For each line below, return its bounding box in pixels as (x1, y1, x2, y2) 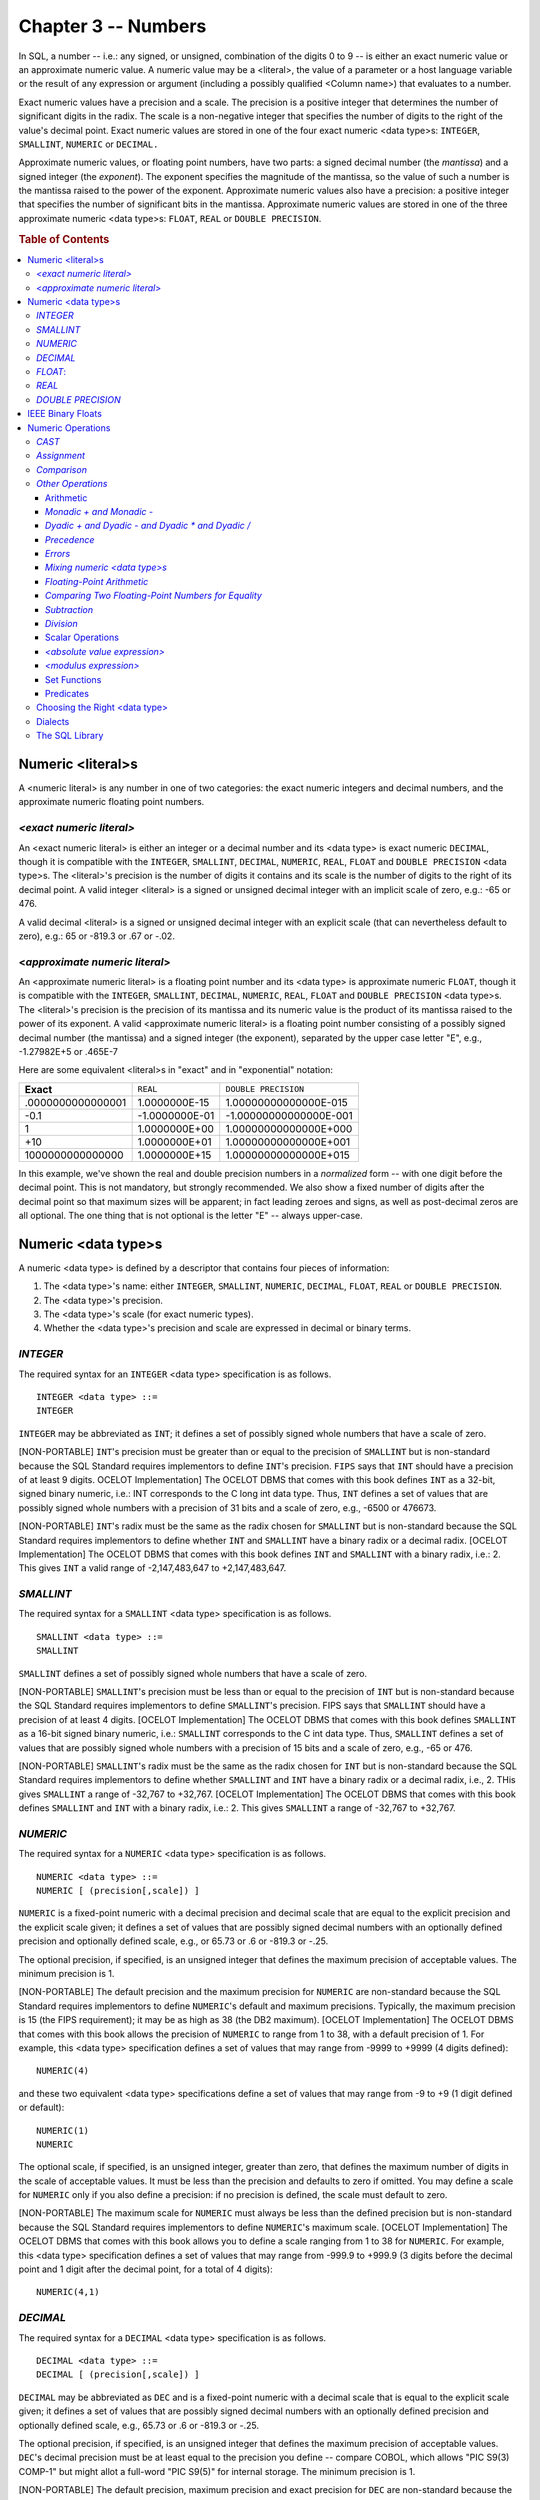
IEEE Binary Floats (27, 408, 102, 420)
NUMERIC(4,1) (36, 2286, 100, 2298)
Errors (45, 548, 71, 560)
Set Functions (45, 673, 102, 685)
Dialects (36, 715, 70, 727)
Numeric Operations (27, 421, 111, 434)
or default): (18, 2101, 65, 2114)
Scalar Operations (45, 631, 120, 644)
